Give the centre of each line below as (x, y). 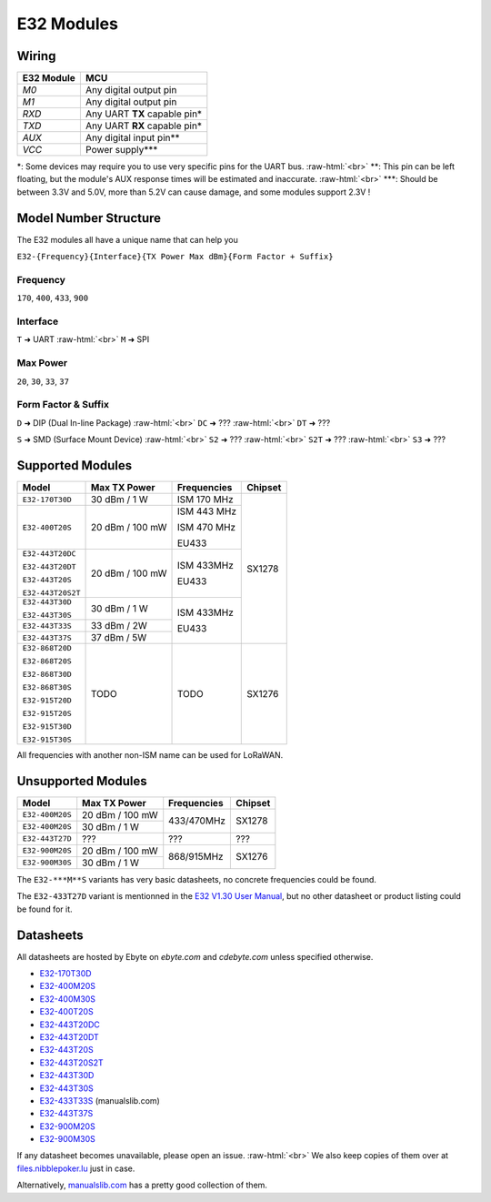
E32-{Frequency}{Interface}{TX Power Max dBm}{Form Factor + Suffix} (175, 257)
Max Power (42, 363)
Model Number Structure (89, 218)
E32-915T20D (47, 701)
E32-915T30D (47, 727)
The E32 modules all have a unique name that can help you (127, 239)
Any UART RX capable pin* (143, 126)
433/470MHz (197, 821)
